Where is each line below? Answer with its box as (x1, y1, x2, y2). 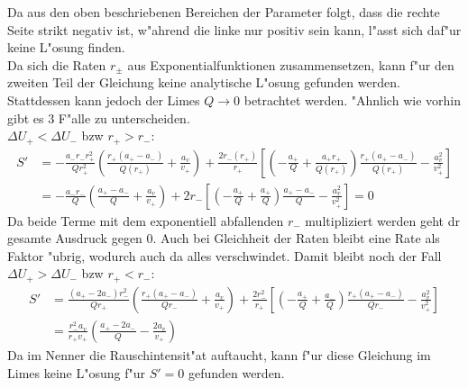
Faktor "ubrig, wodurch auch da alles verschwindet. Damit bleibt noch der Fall (7, 246, 442, 265)
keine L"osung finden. (7, 38, 125, 57)
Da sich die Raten (7, 55, 106, 74)
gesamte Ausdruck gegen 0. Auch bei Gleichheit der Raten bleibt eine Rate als (7, 229, 440, 248)
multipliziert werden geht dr (305, 211, 460, 230)
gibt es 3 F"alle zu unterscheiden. (7, 108, 190, 127)
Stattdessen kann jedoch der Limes (7, 90, 200, 109)
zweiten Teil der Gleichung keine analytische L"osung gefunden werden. (7, 73, 400, 92)
